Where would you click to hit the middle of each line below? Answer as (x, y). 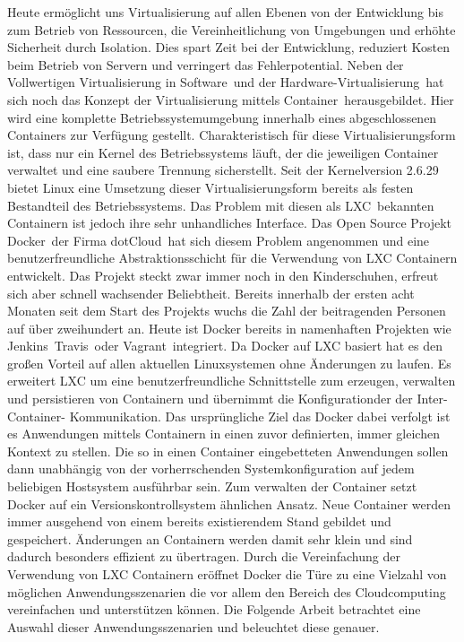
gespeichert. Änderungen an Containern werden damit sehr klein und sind (210, 538)
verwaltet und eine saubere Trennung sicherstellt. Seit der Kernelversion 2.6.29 (223, 170)
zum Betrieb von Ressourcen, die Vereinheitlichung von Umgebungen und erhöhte (232, 29)
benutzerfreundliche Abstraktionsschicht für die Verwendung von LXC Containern (232, 258)
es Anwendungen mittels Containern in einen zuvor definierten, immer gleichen (223, 434)
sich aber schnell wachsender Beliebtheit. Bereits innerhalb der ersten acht (211, 293)
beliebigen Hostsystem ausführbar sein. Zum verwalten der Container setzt (212, 486)
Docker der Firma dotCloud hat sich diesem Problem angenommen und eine (219, 240)
